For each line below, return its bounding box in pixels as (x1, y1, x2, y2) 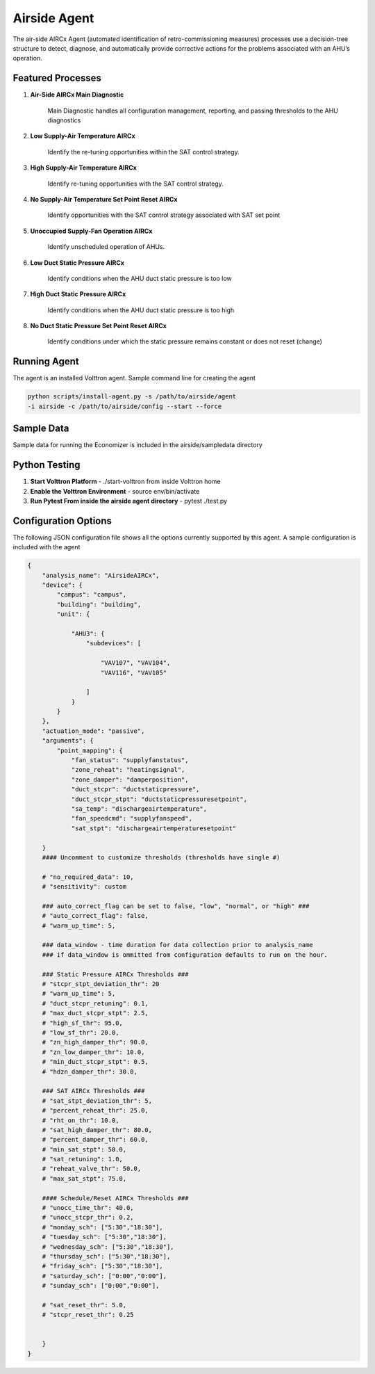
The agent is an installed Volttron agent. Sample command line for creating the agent (12, 374, 256, 382)
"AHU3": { (71, 629, 105, 638)
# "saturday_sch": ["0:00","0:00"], (42, 1272, 167, 1279)
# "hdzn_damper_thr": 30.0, (42, 1067, 138, 1076)
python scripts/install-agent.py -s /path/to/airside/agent (27, 393, 237, 401)
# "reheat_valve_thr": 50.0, (42, 1165, 142, 1173)
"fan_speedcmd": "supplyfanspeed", (71, 814, 192, 823)
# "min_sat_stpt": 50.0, (42, 1145, 127, 1154)
